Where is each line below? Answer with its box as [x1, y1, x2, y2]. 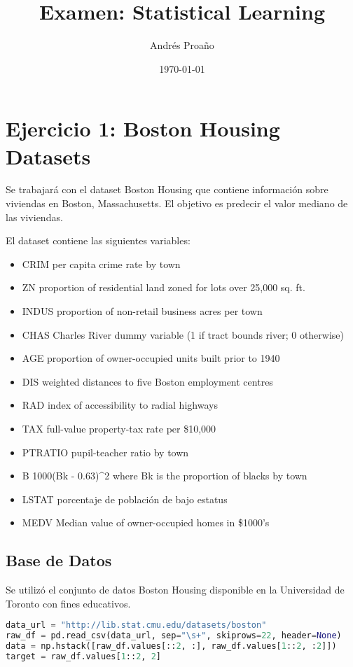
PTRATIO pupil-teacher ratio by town [22, 444, 189, 459]
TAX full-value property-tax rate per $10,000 [22, 421, 216, 435]
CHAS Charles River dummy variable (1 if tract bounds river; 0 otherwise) [22, 327, 344, 342]
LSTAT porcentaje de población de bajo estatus [22, 491, 228, 506]
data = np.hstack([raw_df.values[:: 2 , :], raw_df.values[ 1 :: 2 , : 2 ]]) [6, 641, 337, 652]
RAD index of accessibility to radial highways [22, 398, 218, 412]
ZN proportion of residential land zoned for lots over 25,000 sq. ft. [22, 280, 305, 295]
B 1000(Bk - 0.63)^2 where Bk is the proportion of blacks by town [22, 468, 307, 483]
